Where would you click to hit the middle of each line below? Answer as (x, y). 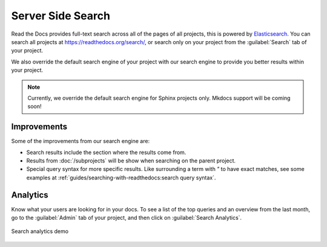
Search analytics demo (40, 231)
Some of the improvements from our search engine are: (81, 141)
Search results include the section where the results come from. (106, 152)
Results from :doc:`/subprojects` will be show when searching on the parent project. (131, 161)
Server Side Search (61, 16)
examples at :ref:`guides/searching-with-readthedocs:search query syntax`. (121, 178)
